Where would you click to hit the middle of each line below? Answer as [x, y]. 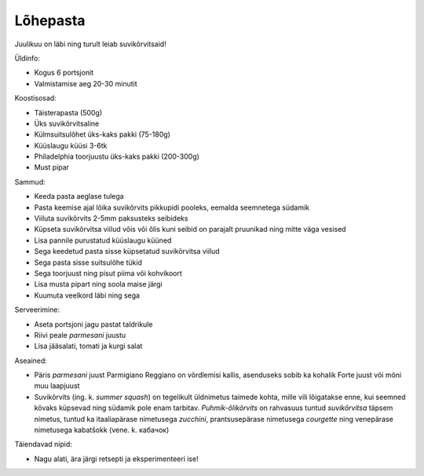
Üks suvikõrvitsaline [67, 123]
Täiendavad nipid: [43, 445]
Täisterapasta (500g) [68, 112]
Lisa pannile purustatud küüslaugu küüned [103, 240]
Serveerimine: [37, 309]
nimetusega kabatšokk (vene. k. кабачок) [102, 430]
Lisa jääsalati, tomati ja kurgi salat [88, 346]
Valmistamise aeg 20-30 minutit [86, 83]
